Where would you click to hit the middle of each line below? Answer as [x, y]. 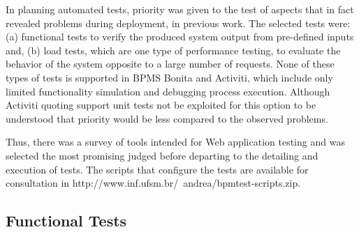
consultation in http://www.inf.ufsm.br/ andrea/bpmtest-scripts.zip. [153, 183]
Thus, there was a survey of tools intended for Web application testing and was [175, 142]
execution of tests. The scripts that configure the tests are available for [157, 169]
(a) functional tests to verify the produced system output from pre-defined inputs [180, 37]
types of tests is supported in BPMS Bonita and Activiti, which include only [169, 77]
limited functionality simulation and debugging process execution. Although [168, 91]
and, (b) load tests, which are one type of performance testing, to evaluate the [173, 50]
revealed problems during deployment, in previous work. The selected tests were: [178, 23]
